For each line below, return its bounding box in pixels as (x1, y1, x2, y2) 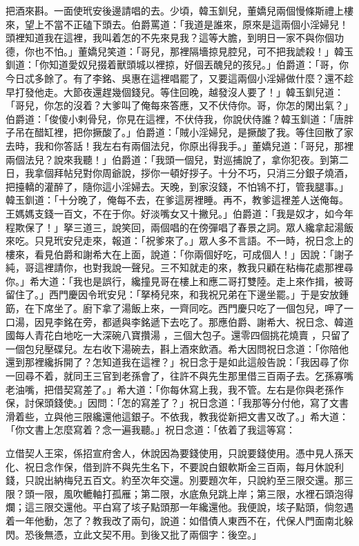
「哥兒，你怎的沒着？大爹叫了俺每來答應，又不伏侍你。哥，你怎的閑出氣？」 (6, 98, 353, 113)
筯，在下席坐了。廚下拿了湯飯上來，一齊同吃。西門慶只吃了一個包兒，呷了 (6, 301, 344, 315)
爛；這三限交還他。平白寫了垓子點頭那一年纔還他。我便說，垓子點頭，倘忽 (6, 500, 344, 514)
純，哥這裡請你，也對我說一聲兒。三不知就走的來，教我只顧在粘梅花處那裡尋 (6, 260, 353, 275)
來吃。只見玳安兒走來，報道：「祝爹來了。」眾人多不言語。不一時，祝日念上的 (6, 233, 353, 248)
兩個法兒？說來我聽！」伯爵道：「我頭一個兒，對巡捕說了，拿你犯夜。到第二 (6, 152, 349, 166)
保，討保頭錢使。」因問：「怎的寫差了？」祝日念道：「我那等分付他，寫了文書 (6, 396, 349, 410)
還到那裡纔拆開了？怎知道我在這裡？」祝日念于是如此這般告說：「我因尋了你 (6, 355, 349, 369)
